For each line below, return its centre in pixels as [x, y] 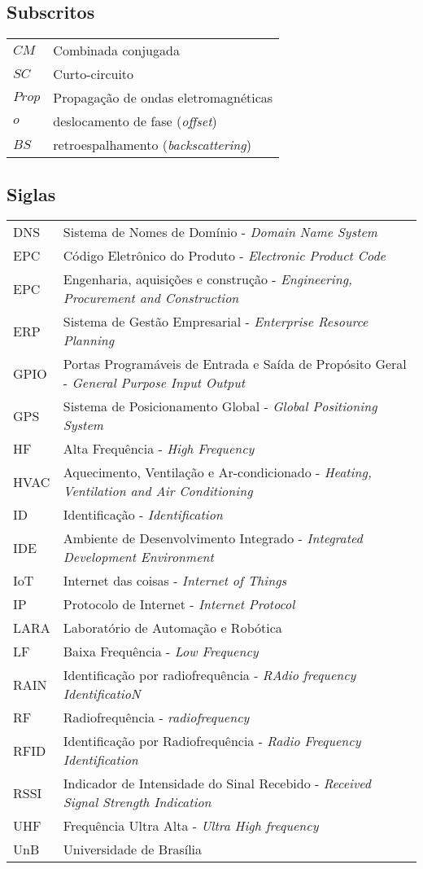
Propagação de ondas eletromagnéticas [163, 98]
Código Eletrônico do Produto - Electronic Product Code [224, 256]
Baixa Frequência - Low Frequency [161, 652]
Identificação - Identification [143, 515]
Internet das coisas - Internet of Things [175, 581]
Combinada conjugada [116, 50]
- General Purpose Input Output [154, 383]
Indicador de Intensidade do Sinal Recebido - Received [217, 783]
